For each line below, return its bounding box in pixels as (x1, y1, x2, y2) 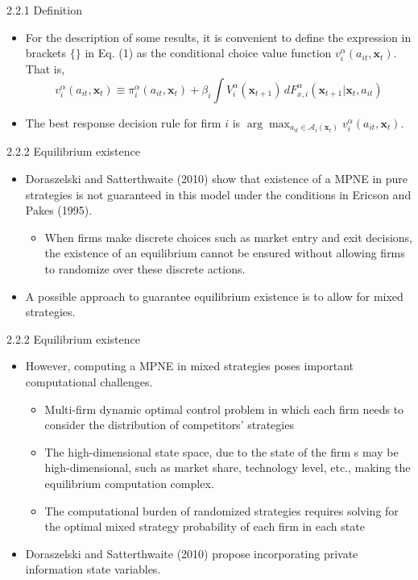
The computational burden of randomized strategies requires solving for (44, 502, 399, 519)
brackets (25, 44, 67, 61)
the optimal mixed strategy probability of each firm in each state (44, 518, 365, 535)
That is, (25, 61, 65, 77)
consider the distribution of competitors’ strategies (44, 416, 294, 433)
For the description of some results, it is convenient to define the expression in (25, 28, 412, 45)
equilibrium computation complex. (44, 474, 214, 491)
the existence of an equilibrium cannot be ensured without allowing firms (44, 244, 405, 261)
